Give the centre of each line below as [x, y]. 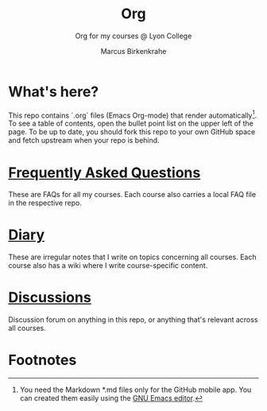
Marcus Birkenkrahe [133, 51]
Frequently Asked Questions [104, 173]
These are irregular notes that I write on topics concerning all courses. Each [132, 257]
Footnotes [43, 361]
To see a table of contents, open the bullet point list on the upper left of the [131, 123]
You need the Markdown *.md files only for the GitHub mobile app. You [135, 390]
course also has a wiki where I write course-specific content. [108, 266]
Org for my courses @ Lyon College [133, 36]
